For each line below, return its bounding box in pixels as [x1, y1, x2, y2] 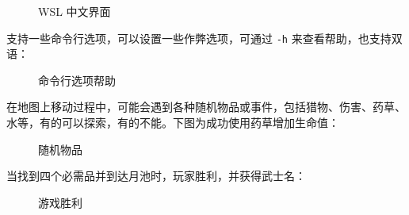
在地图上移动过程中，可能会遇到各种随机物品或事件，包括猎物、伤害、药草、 [6, 98, 406, 115]
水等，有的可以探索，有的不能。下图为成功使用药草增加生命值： [6, 114, 339, 131]
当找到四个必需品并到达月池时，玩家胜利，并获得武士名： [6, 167, 306, 184]
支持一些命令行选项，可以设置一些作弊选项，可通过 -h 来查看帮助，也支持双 [6, 29, 403, 46]
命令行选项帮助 [38, 71, 116, 88]
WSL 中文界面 [38, 3, 111, 19]
